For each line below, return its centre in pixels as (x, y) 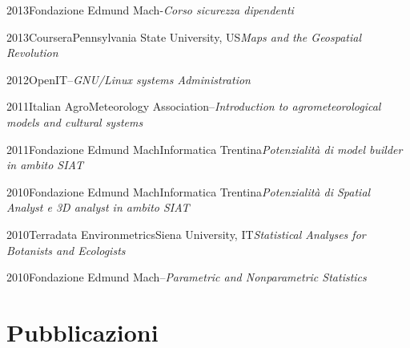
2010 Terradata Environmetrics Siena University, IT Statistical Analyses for (186, 234)
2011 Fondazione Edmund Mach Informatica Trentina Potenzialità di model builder (205, 149)
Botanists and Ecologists (66, 250)
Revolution (32, 53)
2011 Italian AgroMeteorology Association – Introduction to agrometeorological (194, 106)
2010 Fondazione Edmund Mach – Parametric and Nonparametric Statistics (187, 277)
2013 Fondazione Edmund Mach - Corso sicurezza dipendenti (150, 10)
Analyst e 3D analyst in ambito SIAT (98, 207)
